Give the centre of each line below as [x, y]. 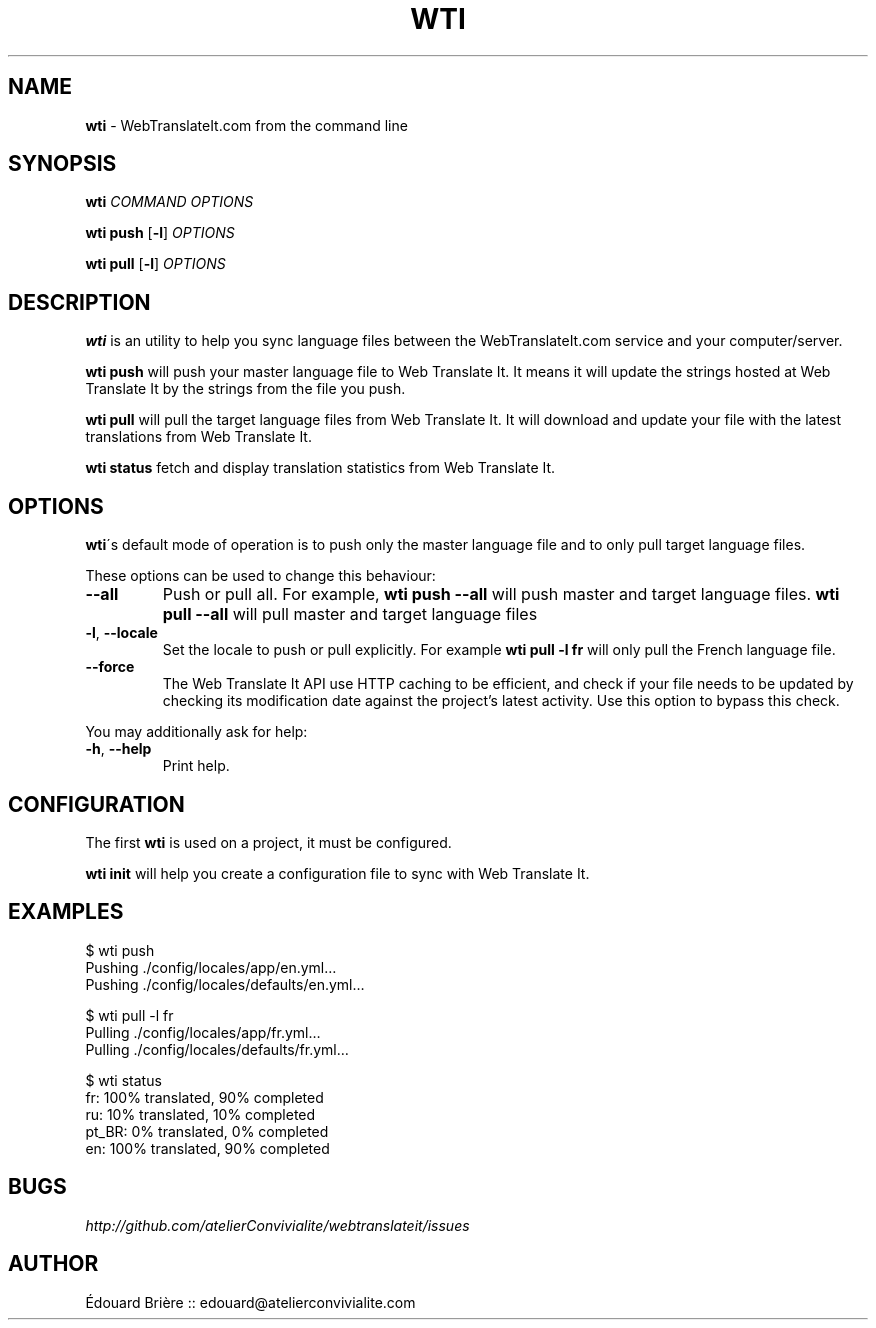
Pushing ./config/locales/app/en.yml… [211, 967]
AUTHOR [53, 1264]
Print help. [196, 766]
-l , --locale [121, 633]
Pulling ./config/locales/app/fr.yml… [203, 1032]
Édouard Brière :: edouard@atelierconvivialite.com [250, 1302]
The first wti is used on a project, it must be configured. [268, 842]
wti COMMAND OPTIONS [169, 202]
